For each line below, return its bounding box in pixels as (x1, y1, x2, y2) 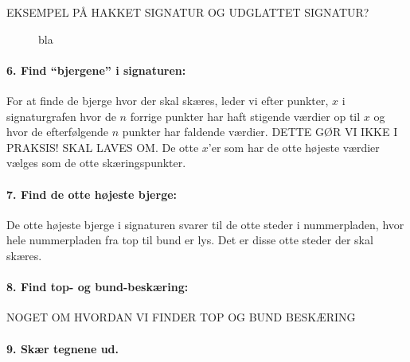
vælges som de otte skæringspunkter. (6, 154, 186, 171)
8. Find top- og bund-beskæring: (6, 278, 189, 295)
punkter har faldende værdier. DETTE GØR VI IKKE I (122, 123, 398, 140)
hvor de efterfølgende (6, 123, 109, 140)
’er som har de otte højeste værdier (208, 138, 380, 155)
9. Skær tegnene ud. (6, 340, 119, 356)
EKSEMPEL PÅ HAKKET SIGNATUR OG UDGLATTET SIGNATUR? (6, 4, 369, 20)
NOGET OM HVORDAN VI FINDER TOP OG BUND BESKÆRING (6, 309, 356, 325)
